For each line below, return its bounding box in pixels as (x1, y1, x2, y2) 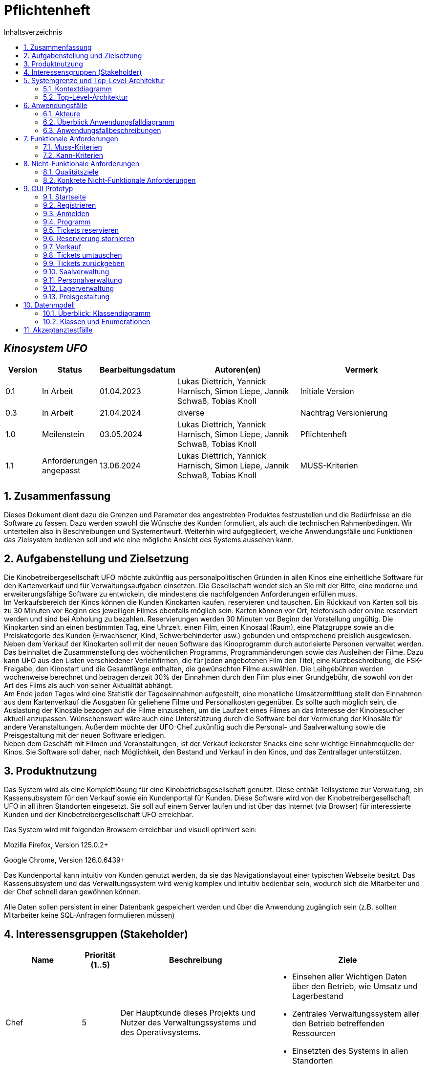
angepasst (42, 465, 81, 475)
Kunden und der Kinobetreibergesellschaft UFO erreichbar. (4, 810, 193, 819)
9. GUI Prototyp (23, 184, 73, 193)
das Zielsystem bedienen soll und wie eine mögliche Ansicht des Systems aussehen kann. (4, 535, 294, 544)
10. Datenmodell (23, 300, 75, 309)
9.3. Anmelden (43, 209, 90, 218)
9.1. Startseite (43, 192, 86, 201)
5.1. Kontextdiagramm (43, 84, 112, 93)
